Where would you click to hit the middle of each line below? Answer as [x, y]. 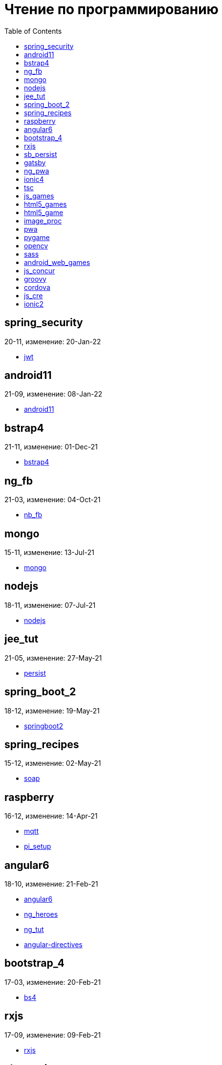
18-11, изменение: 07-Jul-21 [50, 605]
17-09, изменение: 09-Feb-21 [53, 1035]
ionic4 [34, 179]
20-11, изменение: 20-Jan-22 [53, 341]
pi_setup [38, 846]
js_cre [33, 295]
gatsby [35, 162]
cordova [37, 287]
